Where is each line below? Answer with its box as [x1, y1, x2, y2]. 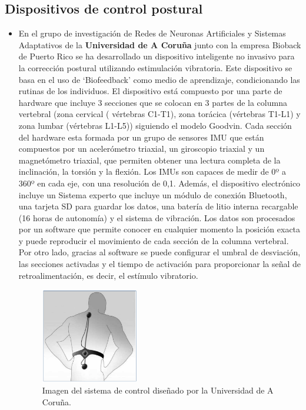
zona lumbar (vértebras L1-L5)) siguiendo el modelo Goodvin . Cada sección [18, 119, 292, 131]
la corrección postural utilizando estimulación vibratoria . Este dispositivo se [18, 61, 292, 74]
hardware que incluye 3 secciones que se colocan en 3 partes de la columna [18, 96, 287, 108]
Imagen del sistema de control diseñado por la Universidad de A [42, 384, 274, 396]
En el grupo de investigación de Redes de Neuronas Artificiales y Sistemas [18, 27, 286, 39]
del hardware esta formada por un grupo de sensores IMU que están [18, 131, 264, 143]
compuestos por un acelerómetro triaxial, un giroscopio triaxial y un [18, 142, 265, 155]
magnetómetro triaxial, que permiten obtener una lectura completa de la [18, 154, 281, 166]
